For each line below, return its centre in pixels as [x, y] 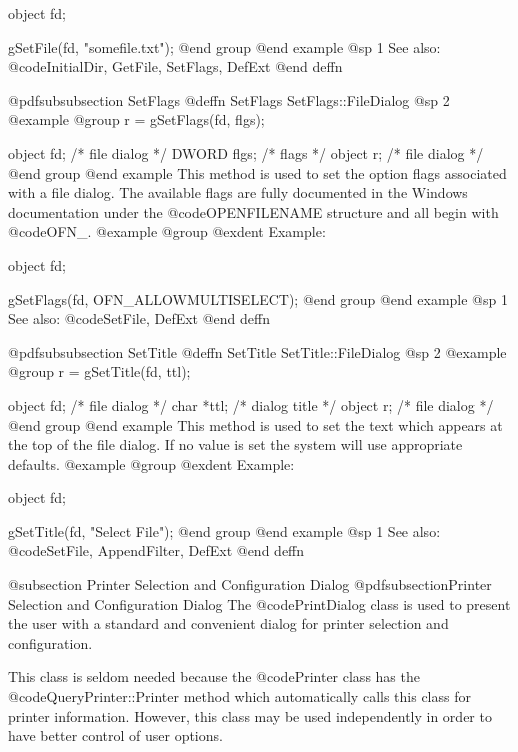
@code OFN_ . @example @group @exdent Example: [167, 231]
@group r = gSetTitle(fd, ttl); [99, 371]
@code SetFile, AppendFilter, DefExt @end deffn [156, 550]
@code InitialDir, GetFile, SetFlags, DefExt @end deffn [175, 66]
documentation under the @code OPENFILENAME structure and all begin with [253, 211]
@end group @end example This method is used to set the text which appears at [255, 424]
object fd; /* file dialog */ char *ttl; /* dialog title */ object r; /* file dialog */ [251, 404]
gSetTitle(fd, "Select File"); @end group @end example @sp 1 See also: [224, 530]
